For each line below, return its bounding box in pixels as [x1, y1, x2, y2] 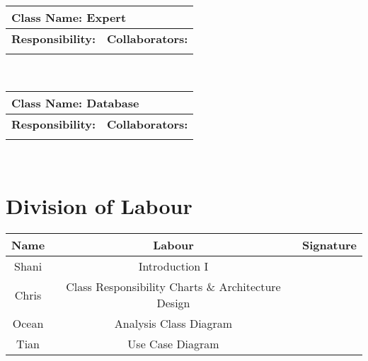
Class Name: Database [11, 94, 139, 111]
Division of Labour [6, 191, 192, 220]
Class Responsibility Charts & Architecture [66, 278, 281, 295]
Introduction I [138, 258, 209, 275]
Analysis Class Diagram [114, 315, 233, 332]
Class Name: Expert [11, 9, 127, 25]
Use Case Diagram [127, 336, 219, 353]
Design [156, 295, 190, 312]
